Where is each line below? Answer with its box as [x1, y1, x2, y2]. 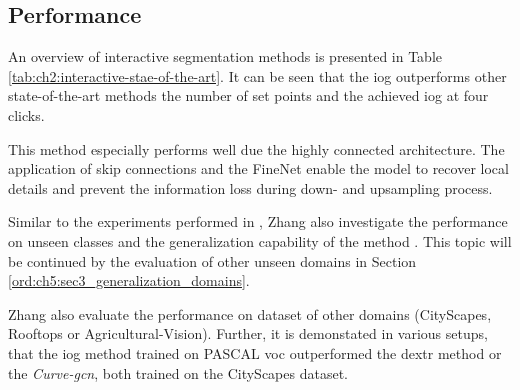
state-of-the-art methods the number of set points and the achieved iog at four [8, 85, 489, 106]
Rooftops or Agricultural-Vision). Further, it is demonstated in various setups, [8, 323, 488, 344]
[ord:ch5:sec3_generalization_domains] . [8, 270, 250, 291]
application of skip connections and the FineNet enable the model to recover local [8, 158, 509, 179]
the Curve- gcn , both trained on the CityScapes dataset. [8, 362, 348, 383]
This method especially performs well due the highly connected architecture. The [8, 138, 505, 159]
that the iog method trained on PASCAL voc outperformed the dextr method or [8, 342, 502, 363]
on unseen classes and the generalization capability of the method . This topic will [8, 230, 512, 251]
